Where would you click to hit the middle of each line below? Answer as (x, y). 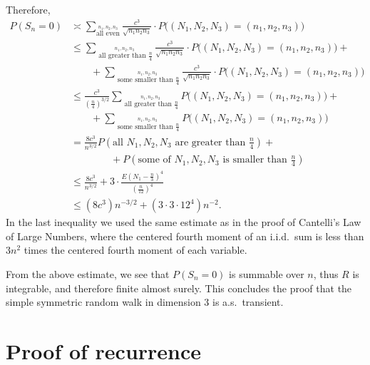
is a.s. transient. (248, 302)
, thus (326, 273)
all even (108, 34)
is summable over (267, 273)
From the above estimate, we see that (88, 273)
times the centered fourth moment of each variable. (135, 250)
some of (154, 160)
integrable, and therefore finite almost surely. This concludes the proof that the (179, 288)
